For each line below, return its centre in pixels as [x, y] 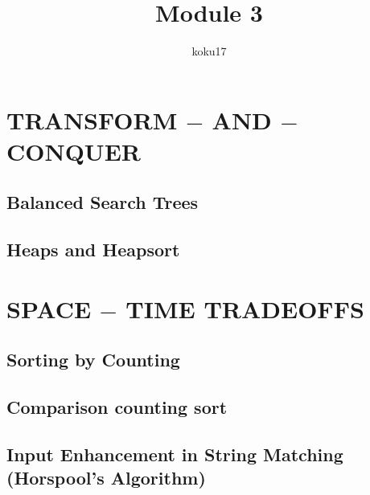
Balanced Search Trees [103, 202]
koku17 [209, 51]
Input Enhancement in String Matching [175, 454]
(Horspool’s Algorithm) [106, 478]
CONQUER [74, 151]
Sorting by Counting [93, 360]
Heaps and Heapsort [93, 250]
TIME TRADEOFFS [245, 308]
